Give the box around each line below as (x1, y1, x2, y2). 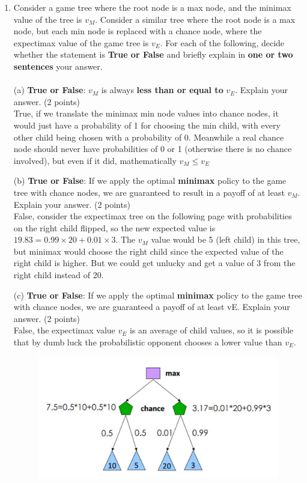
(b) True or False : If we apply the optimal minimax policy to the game (13, 174, 287, 187)
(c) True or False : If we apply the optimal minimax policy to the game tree (13, 288, 302, 301)
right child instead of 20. (13, 269, 104, 281)
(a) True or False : (13, 84, 86, 96)
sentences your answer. (13, 59, 103, 72)
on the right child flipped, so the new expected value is (13, 221, 216, 234)
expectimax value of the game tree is (13, 36, 149, 49)
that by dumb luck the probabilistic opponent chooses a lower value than (13, 336, 282, 348)
